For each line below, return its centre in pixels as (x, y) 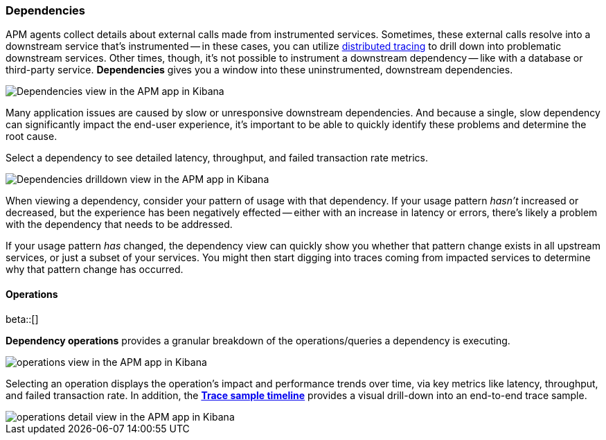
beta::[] (22, 319)
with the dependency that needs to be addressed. (119, 225)
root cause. (32, 137)
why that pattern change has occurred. (95, 270)
